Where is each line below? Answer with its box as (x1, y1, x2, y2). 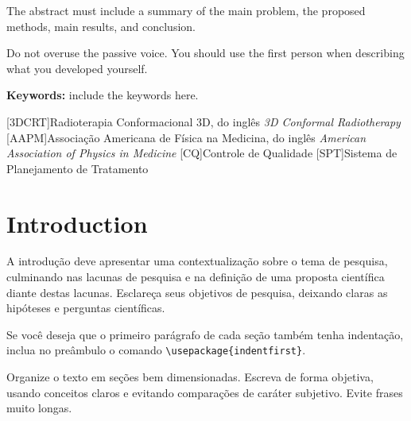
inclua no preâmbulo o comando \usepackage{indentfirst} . (6, 342, 306, 358)
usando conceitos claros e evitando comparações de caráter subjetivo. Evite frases (6, 384, 403, 400)
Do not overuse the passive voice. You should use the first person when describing (6, 44, 405, 61)
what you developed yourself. (6, 60, 148, 76)
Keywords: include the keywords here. (6, 87, 199, 103)
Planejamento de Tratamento (6, 160, 149, 176)
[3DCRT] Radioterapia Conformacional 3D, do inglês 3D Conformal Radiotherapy (6, 113, 401, 129)
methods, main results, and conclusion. (6, 17, 196, 34)
